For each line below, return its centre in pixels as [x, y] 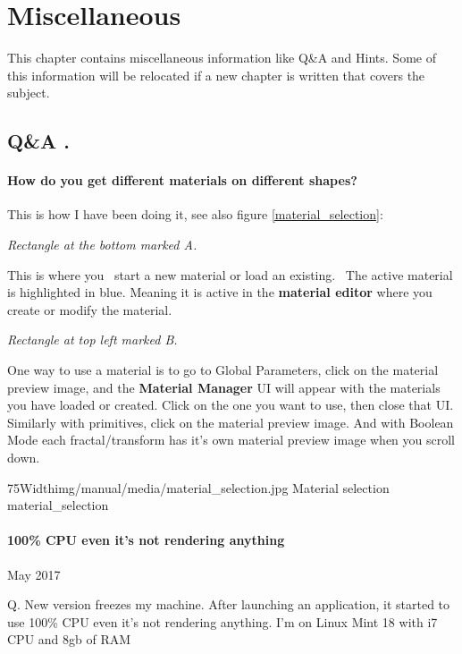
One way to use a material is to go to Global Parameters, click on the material [223, 370]
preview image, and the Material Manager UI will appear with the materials [224, 387]
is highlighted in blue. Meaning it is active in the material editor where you [220, 292]
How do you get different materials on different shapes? [182, 180]
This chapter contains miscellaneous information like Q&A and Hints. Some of [222, 58]
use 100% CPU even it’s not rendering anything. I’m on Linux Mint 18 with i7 [223, 621]
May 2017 [34, 574]
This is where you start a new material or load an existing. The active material [230, 274]
